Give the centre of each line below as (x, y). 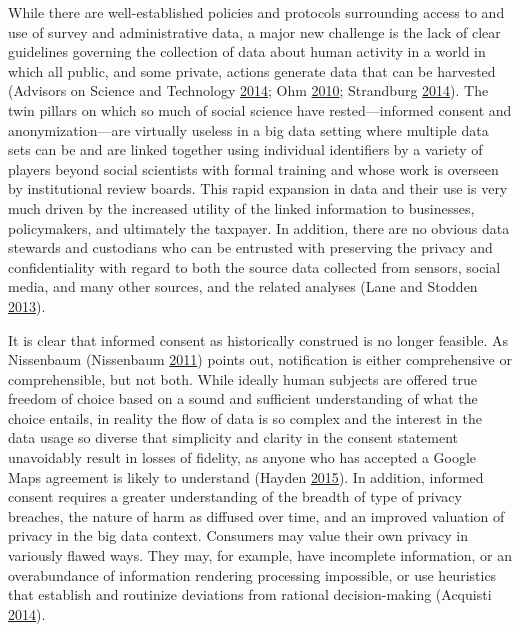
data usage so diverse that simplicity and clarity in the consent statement (233, 437)
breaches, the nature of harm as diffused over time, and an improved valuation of (256, 515)
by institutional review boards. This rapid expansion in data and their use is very (258, 188)
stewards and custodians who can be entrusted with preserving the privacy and (250, 247)
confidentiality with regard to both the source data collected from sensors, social (254, 266)
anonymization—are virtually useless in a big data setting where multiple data (248, 129)
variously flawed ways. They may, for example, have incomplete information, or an (260, 555)
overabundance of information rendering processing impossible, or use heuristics (252, 574)
